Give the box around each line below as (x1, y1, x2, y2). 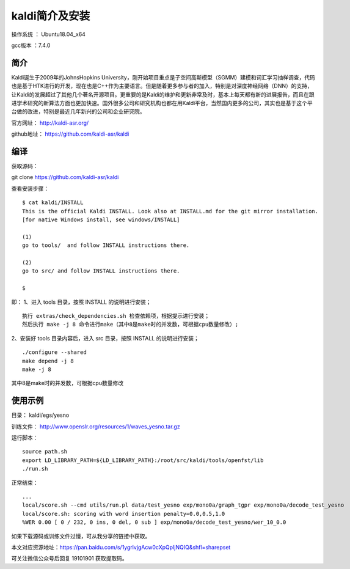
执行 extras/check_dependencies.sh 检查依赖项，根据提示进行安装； (22, 312, 210, 319)
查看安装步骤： (11, 185, 49, 192)
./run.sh (22, 465, 48, 472)
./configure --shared (22, 349, 87, 356)
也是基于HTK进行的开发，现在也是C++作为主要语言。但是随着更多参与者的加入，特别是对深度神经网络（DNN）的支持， (11, 83, 313, 90)
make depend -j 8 (22, 358, 74, 364)
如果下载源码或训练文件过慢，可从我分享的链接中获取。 (11, 532, 151, 540)
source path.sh (22, 448, 68, 455)
